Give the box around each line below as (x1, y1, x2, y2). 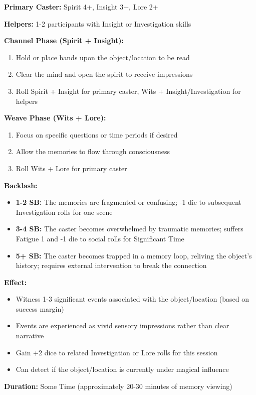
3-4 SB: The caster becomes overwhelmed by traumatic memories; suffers (16, 223, 243, 234)
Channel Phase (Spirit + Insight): (4, 35, 124, 46)
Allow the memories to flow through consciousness (16, 146, 170, 157)
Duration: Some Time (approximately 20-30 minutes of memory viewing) (4, 380, 232, 391)
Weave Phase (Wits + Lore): (4, 112, 106, 123)
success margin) (16, 303, 64, 314)
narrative (16, 330, 44, 341)
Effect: (4, 277, 27, 287)
